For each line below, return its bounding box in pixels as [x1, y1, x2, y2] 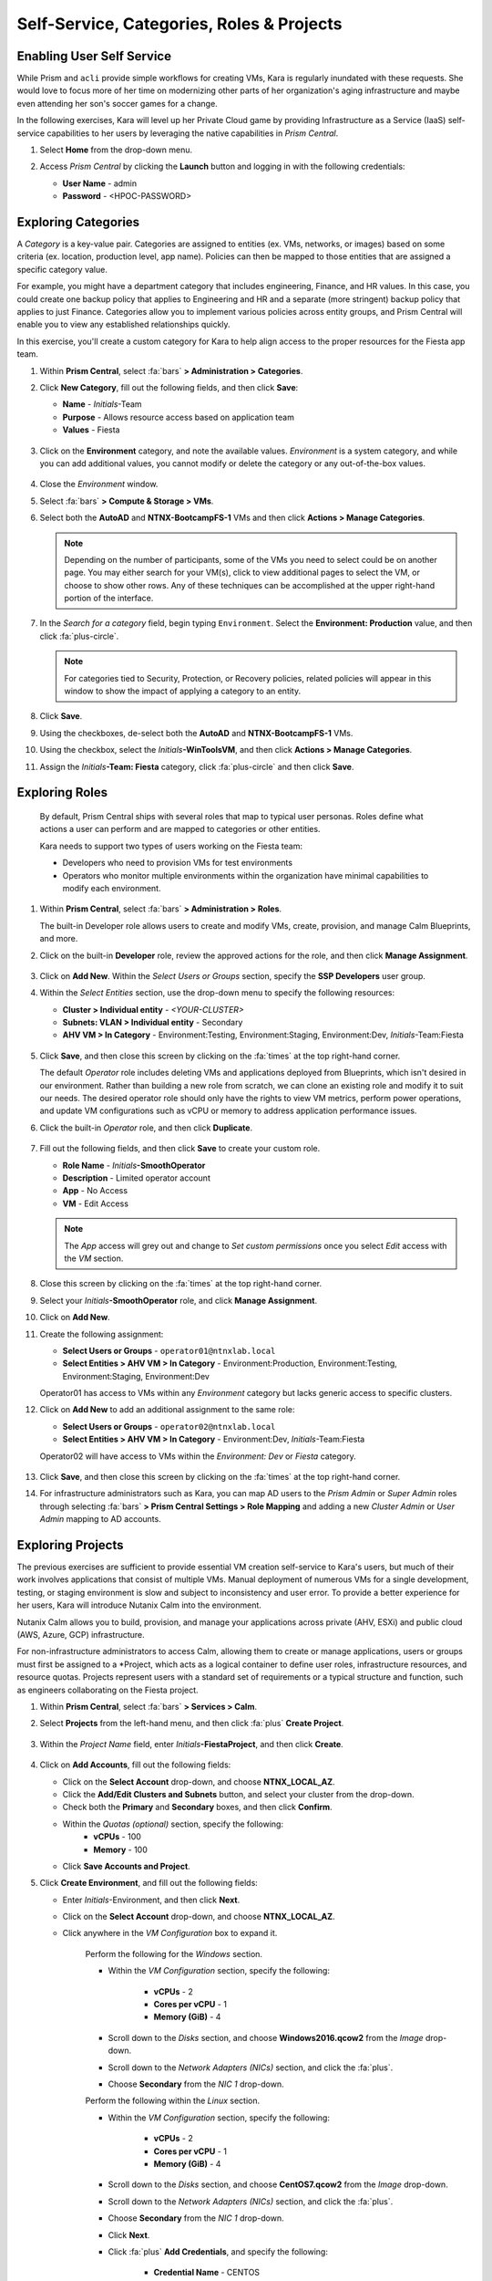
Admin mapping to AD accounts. [39, 1514, 161, 1525]
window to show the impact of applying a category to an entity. [64, 685, 302, 697]
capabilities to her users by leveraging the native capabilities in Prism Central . [46, 128, 339, 139]
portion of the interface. [64, 593, 154, 604]
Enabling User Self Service [16, 48, 172, 64]
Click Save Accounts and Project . [62, 1860, 190, 1871]
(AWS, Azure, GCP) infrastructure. [16, 1630, 145, 1640]
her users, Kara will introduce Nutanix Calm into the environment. [16, 1599, 261, 1610]
